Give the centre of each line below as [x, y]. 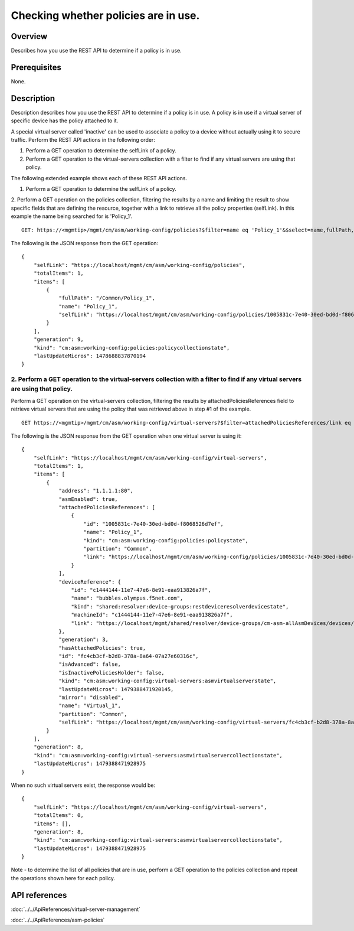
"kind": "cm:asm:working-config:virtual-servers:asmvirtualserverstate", [168, 681]
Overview [29, 36]
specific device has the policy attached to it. [65, 121]
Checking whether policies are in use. [105, 15]
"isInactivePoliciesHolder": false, [112, 673]
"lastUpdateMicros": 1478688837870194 [90, 356]
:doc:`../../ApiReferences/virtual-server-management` [76, 909]
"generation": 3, [84, 640]
